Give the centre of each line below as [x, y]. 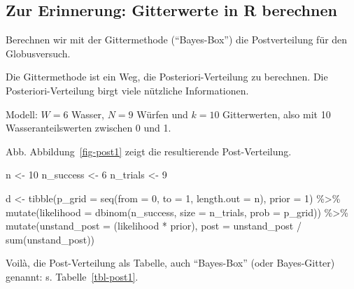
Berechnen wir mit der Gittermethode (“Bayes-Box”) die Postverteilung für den [177, 40]
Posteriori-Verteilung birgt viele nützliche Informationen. [127, 90]
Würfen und [162, 114]
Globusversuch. [38, 53]
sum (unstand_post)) [50, 239]
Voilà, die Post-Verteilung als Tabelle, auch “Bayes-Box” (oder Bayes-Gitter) [170, 263]
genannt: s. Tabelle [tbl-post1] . [72, 276]
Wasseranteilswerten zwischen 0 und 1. [88, 128]
